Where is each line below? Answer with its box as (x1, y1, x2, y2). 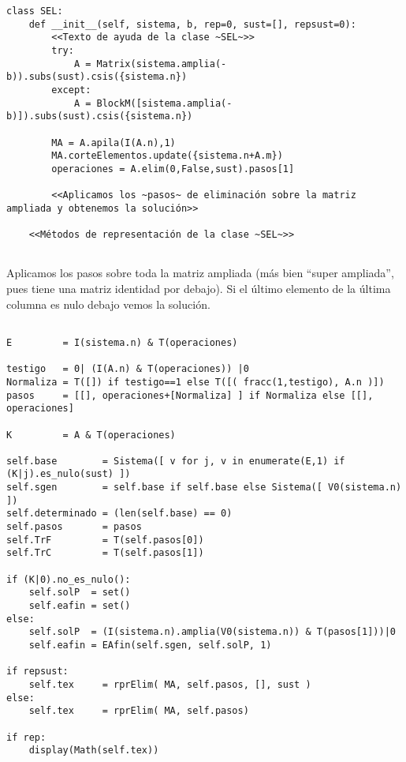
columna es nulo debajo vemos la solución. (6, 295, 210, 312)
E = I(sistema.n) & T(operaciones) (6, 336, 238, 348)
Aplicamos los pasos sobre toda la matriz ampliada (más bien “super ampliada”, (6, 265, 394, 281)
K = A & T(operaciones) (6, 429, 176, 441)
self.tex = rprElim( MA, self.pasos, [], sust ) (28, 678, 311, 690)
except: (51, 84, 91, 96)
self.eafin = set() (28, 600, 131, 612)
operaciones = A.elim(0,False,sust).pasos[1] (51, 163, 295, 175)
